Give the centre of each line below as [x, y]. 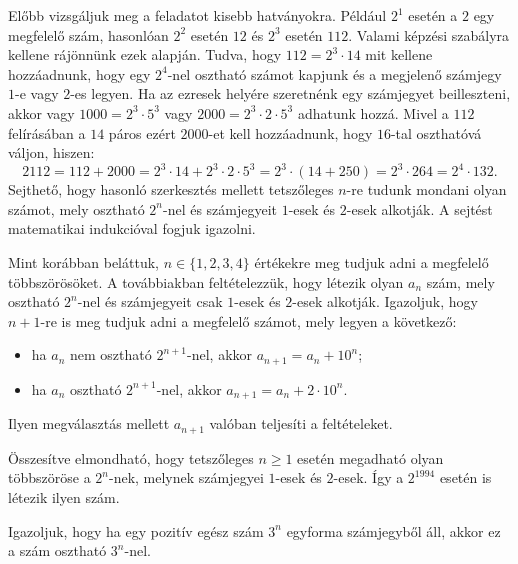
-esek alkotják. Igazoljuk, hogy [385, 301]
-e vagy [37, 93]
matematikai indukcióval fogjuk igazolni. [132, 228]
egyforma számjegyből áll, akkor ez [393, 530]
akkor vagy [41, 112]
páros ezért [142, 132]
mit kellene [399, 54]
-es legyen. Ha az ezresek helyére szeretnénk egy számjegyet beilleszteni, [290, 93]
